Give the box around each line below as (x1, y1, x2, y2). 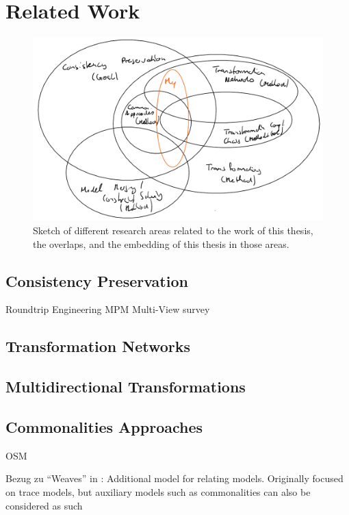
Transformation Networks (5, 336, 191, 357)
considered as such (5, 498, 83, 512)
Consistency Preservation (5, 270, 188, 291)
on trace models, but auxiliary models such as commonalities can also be (5, 484, 311, 499)
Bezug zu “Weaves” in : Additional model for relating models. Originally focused (5, 471, 344, 486)
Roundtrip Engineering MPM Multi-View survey (5, 302, 210, 316)
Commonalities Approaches (5, 416, 203, 437)
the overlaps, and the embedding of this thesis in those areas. (33, 236, 289, 251)
